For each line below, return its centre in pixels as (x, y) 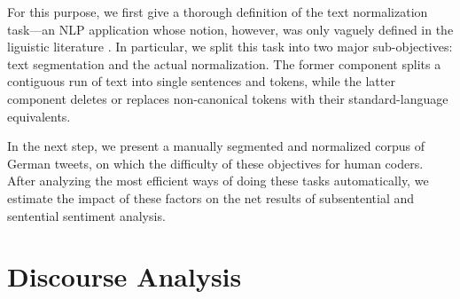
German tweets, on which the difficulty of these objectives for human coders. (215, 163)
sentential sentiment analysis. (86, 215)
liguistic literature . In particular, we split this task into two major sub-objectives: (230, 47)
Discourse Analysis (125, 276)
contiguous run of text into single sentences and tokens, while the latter (201, 81)
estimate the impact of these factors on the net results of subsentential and (211, 197)
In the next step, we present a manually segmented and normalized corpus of (216, 146)
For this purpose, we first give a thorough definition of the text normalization (218, 12)
